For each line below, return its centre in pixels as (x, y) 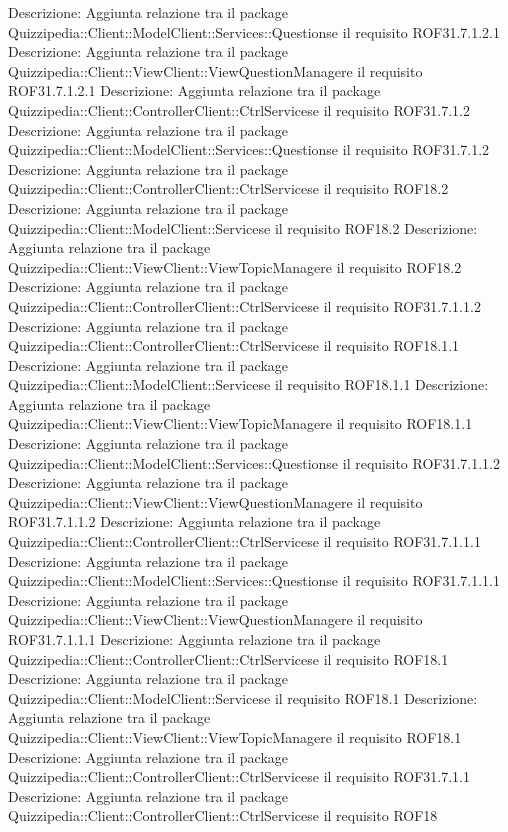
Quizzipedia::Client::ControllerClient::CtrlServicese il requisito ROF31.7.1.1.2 (244, 305)
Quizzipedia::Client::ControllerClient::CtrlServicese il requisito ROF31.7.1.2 (239, 109)
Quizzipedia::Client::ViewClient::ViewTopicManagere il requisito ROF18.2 (235, 266)
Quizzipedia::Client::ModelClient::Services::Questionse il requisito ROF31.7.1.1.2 (254, 462)
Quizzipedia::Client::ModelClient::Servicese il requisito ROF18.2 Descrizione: (243, 227)
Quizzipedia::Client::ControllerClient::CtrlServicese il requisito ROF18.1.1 (234, 345)
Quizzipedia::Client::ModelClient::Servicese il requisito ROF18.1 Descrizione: (243, 697)
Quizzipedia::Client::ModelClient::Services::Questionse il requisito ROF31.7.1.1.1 (254, 580)
